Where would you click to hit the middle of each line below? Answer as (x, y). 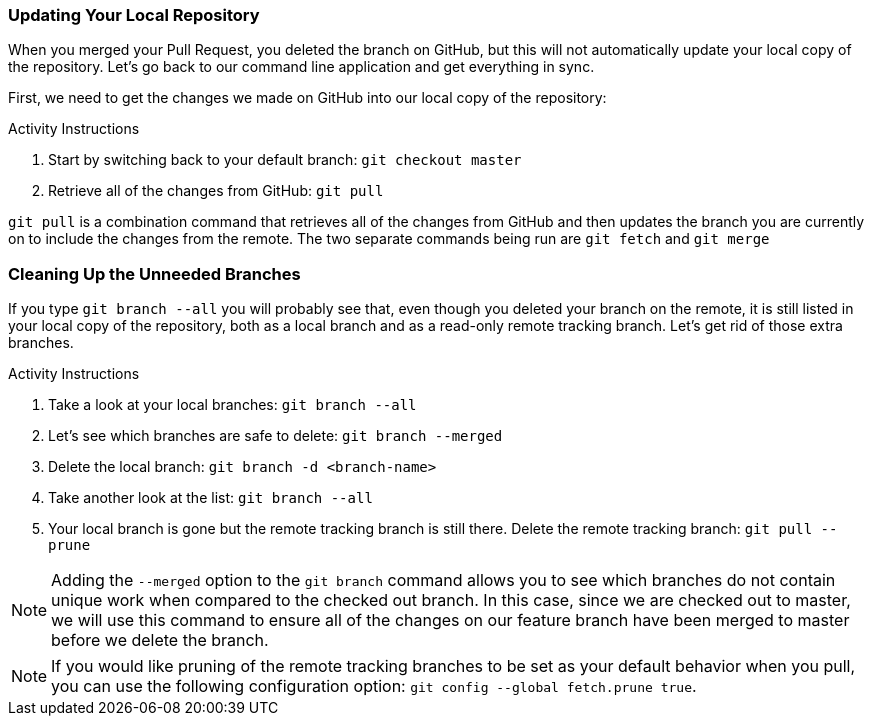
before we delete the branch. (160, 640)
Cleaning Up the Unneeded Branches (154, 273)
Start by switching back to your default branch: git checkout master (285, 160)
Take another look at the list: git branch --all (210, 498)
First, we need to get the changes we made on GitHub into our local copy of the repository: (307, 98)
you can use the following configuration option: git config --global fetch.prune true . (374, 686)
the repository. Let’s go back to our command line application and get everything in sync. (301, 67)
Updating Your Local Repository (134, 15)
